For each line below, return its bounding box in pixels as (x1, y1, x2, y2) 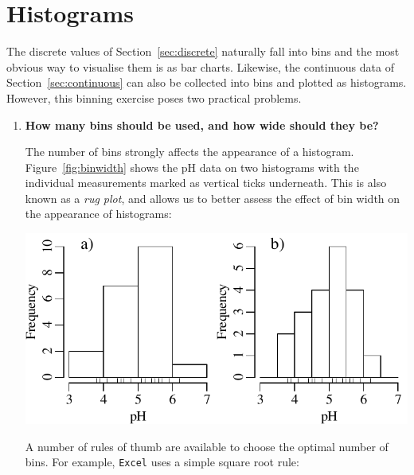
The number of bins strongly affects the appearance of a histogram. (25, 143, 354, 160)
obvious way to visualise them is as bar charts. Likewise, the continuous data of (6, 58, 394, 75)
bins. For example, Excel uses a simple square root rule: (25, 454, 299, 470)
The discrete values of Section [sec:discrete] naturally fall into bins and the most (6, 43, 400, 60)
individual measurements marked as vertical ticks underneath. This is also (25, 174, 387, 191)
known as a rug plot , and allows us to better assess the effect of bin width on (25, 189, 400, 206)
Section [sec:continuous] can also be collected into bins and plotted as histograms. (6, 74, 407, 91)
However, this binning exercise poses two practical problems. (6, 89, 302, 106)
